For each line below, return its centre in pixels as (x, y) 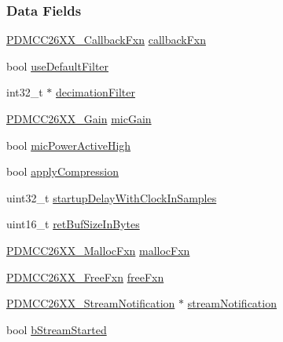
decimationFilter (96, 92)
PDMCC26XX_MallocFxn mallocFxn (98, 250)
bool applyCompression (62, 171)
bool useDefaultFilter (58, 65)
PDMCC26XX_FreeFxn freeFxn (85, 277)
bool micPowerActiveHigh (69, 145)
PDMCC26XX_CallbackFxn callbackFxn (106, 40)
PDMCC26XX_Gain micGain (79, 118)
